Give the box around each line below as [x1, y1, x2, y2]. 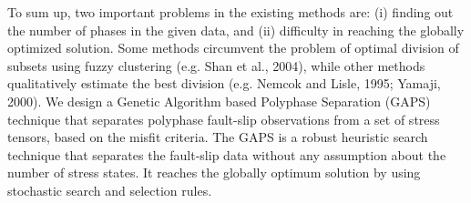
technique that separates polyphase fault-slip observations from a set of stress [7, 109, 440, 128]
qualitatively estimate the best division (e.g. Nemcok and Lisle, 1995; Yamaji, [7, 74, 441, 93]
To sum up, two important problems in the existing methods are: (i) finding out [7, 3, 454, 21]
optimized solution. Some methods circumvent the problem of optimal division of [7, 38, 459, 57]
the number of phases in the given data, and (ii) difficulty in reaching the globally [7, 20, 465, 39]
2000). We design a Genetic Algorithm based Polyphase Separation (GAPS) [7, 91, 431, 110]
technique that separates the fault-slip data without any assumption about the [7, 145, 446, 164]
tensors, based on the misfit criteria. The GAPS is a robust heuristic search [7, 127, 428, 147]
